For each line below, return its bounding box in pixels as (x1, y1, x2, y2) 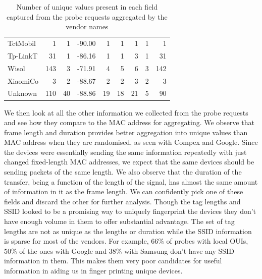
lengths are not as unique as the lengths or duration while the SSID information (4, 226, 252, 236)
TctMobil (8, 38, 36, 48)
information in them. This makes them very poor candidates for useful (4, 255, 222, 266)
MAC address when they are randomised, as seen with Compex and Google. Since (4, 137, 258, 147)
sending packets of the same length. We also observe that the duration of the (4, 166, 242, 177)
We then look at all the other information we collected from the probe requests (4, 107, 248, 118)
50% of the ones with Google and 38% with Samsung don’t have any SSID (4, 245, 234, 256)
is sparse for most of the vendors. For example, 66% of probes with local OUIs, (4, 236, 248, 246)
